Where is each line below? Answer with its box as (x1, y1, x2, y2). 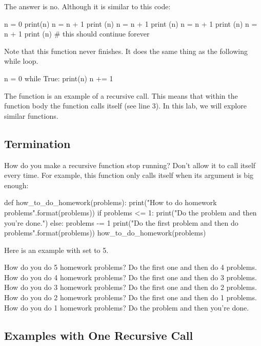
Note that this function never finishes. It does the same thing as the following (4, 45, 248, 56)
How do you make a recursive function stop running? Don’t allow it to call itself (4, 159, 256, 170)
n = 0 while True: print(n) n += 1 (4, 72, 113, 83)
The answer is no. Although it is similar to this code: (4, 1, 171, 11)
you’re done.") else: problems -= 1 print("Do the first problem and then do (4, 217, 238, 228)
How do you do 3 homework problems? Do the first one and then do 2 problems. (4, 282, 257, 293)
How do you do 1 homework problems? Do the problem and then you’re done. (4, 302, 249, 313)
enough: (4, 179, 29, 190)
